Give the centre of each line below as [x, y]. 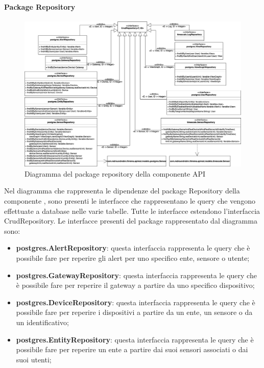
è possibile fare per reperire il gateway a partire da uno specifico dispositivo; [135, 285]
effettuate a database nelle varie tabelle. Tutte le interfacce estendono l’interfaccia [132, 211]
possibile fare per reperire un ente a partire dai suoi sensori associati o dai [132, 349]
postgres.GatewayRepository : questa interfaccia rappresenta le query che [136, 275]
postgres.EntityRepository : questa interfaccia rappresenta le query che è [135, 339]
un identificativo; [42, 322]
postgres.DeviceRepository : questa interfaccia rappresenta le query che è [136, 302]
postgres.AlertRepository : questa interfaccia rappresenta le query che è [133, 248]
